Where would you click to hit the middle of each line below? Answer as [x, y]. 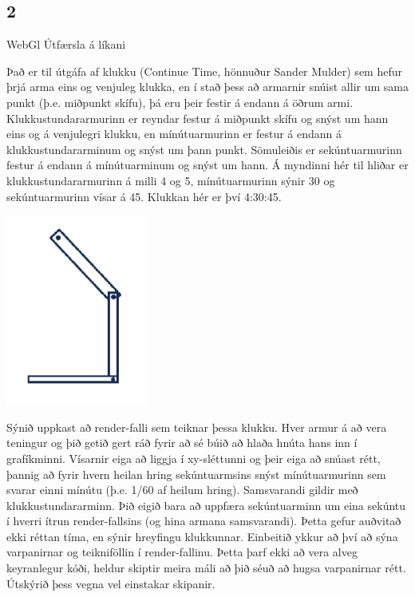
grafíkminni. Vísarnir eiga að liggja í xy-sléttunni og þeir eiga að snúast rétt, [194, 458]
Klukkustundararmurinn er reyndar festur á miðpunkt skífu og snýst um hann [198, 118]
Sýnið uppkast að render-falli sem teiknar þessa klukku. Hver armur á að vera [197, 427]
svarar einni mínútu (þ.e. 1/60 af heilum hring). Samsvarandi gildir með [182, 490]
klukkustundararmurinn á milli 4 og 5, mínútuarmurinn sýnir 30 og [171, 180]
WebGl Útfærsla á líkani [66, 44]
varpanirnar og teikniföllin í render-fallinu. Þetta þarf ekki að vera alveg [182, 552]
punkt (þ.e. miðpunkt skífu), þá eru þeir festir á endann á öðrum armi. [180, 102]
